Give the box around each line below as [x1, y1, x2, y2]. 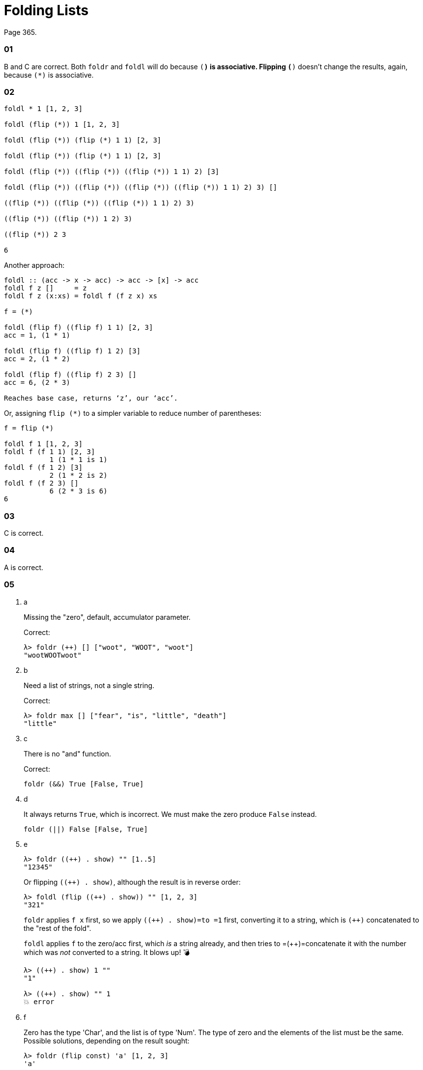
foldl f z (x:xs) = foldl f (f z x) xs [4, 292, 157, 300]
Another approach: [4, 261, 65, 270]
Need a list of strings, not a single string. [24, 681, 155, 690]
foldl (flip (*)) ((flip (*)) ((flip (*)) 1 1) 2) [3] [4, 168, 220, 176]
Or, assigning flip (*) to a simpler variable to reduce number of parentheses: [4, 409, 262, 418]
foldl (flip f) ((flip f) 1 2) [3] [4, 347, 141, 355]
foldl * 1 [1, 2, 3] [4, 105, 83, 113]
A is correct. [4, 563, 44, 572]
